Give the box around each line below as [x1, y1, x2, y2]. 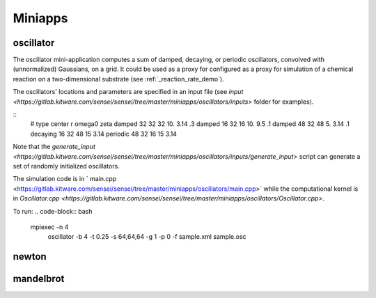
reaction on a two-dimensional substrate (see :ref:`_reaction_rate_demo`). [13, 74, 224, 83]
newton [13, 251, 47, 262]
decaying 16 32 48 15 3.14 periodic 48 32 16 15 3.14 [30, 130, 178, 138]
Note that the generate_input [13, 143, 95, 151]
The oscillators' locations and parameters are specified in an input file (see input [13, 88, 244, 96]
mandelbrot [13, 273, 65, 285]
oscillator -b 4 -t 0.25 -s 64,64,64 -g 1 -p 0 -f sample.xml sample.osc [47, 233, 246, 241]
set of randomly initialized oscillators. [13, 162, 120, 170]
